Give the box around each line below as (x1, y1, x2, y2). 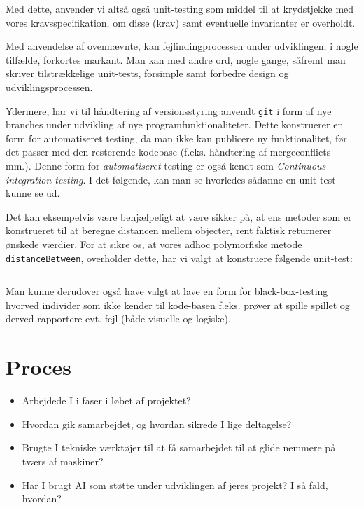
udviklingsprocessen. (6, 79, 93, 94)
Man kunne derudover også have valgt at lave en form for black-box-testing (6, 284, 328, 298)
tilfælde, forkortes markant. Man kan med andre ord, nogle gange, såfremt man (6, 52, 346, 67)
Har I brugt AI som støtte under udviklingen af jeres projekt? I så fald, (22, 477, 328, 492)
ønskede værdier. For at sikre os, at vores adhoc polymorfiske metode (6, 236, 302, 251)
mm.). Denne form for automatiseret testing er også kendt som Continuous (6, 158, 326, 172)
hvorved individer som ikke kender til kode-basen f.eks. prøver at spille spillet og (6, 297, 350, 312)
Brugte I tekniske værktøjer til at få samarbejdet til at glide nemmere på (22, 440, 336, 455)
